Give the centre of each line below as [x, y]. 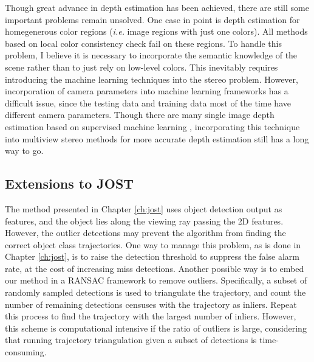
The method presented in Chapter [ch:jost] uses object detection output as [144, 208]
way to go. [24, 151]
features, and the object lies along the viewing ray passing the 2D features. [144, 221]
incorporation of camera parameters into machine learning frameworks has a [147, 91]
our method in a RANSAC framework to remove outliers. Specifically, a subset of [156, 280]
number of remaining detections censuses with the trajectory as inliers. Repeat [151, 304]
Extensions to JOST [70, 183]
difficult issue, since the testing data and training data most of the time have [148, 103]
